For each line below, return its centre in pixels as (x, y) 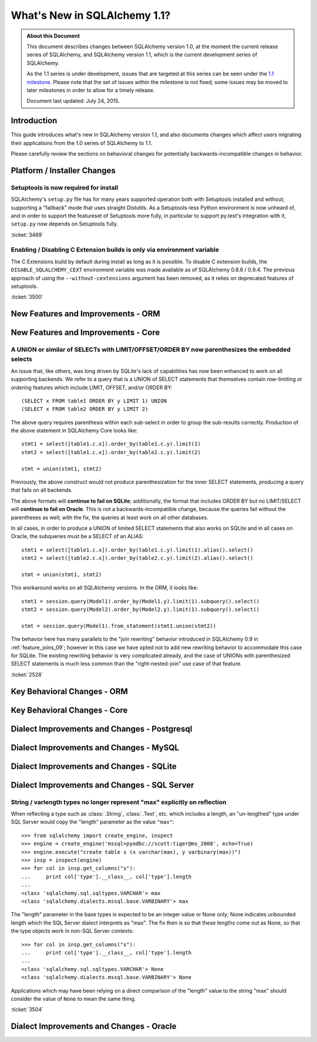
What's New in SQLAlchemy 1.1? (91, 15)
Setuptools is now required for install (65, 187)
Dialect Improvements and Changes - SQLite (94, 766)
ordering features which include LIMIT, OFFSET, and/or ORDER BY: (92, 387)
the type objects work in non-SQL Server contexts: (72, 931)
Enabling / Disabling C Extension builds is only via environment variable (115, 250)
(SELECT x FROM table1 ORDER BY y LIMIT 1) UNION (94, 401)
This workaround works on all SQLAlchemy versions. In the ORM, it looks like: (104, 588)
